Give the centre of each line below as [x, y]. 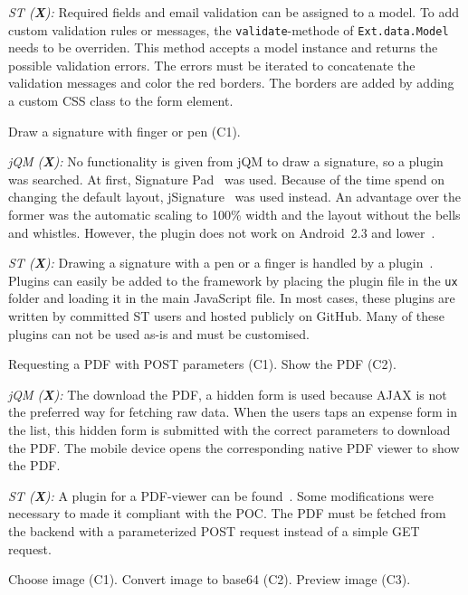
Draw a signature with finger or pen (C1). [124, 131]
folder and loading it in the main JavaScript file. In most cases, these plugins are [232, 298]
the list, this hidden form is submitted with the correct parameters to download [229, 430]
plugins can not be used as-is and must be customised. [159, 333]
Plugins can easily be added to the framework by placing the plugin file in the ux [233, 280]
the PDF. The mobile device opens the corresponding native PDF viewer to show [234, 447]
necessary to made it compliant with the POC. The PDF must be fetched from [227, 513]
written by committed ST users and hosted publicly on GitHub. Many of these [226, 316]
